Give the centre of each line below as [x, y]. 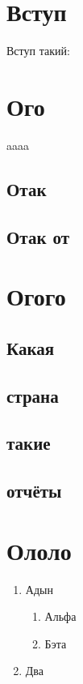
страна [33, 395]
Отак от [38, 236]
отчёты [34, 491]
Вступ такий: [38, 51]
